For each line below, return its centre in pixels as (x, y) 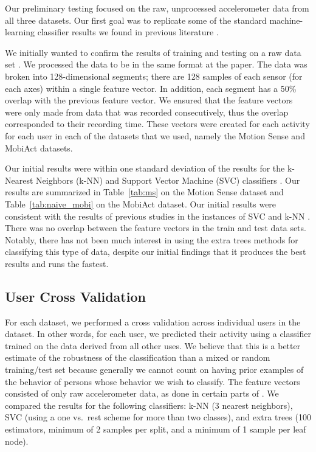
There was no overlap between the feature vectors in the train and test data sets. (156, 228)
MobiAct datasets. (39, 148)
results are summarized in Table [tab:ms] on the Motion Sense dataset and (144, 192)
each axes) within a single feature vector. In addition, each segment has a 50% (151, 88)
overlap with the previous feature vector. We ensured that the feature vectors (149, 100)
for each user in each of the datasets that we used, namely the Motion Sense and (155, 135)
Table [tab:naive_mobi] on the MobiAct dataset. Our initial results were (141, 203)
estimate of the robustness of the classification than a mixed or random (138, 357)
